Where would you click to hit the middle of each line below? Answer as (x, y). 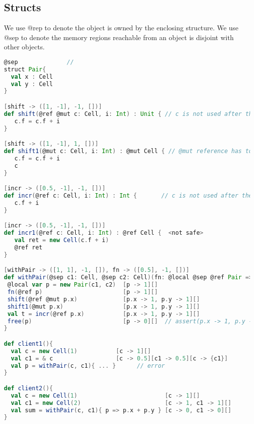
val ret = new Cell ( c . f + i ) (62, 240)
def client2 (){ (29, 388)
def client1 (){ (29, 344)
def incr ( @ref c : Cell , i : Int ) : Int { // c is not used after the (128, 196)
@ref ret (28, 247)
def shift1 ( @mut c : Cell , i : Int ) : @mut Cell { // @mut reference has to (128, 151)
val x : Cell (32, 77)
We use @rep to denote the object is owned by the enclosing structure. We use (121, 28)
